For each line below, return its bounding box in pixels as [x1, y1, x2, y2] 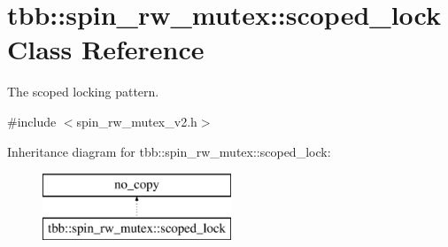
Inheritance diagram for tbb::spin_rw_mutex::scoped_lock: [7, 142, 331, 160]
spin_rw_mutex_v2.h [76, 112, 197, 130]
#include [7, 112, 57, 130]
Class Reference [7, 31, 205, 67]
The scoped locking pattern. [7, 82, 159, 101]
